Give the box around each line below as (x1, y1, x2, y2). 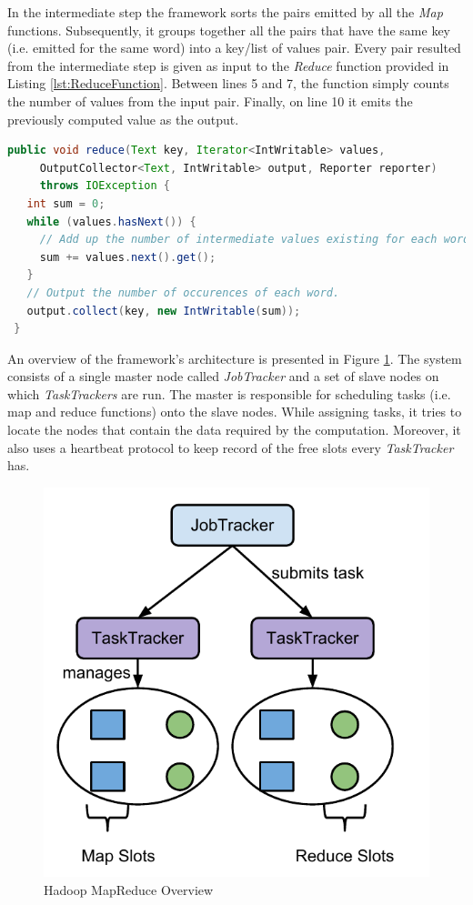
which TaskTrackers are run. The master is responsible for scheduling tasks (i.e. (7, 384, 451, 403)
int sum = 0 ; (26, 196, 106, 210)
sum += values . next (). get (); (39, 250, 216, 264)
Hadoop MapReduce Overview (44, 880, 214, 899)
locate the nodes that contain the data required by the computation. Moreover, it (7, 420, 461, 439)
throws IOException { (39, 179, 171, 193)
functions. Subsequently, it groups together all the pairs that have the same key (7, 20, 451, 39)
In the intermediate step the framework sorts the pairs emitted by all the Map (7, 3, 443, 21)
